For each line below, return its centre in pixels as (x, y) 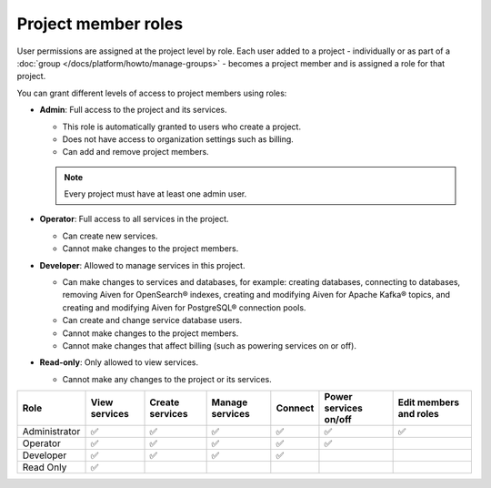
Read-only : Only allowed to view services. (119, 362)
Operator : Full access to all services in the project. (134, 219)
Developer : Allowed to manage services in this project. (142, 265)
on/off (338, 420)
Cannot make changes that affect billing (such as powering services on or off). (209, 345)
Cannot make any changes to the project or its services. (167, 379)
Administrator (51, 432)
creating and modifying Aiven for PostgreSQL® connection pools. (184, 307)
